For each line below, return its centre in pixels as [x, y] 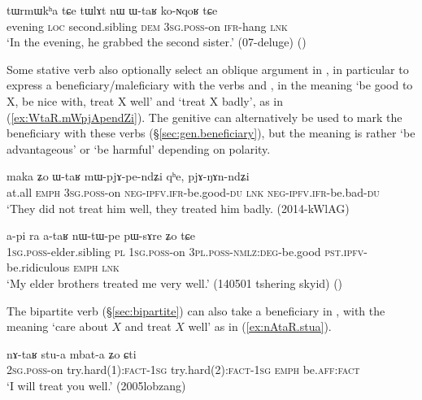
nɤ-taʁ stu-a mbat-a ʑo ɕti [72, 353]
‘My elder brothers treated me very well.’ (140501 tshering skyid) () [175, 283]
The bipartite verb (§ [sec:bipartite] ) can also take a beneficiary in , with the [196, 310]
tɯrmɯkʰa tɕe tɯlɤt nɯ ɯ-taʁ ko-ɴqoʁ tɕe [112, 10]
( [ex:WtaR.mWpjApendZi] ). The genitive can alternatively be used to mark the [204, 117]
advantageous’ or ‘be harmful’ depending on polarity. [139, 148]
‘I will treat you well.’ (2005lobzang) [96, 385]
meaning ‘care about [57, 326]
